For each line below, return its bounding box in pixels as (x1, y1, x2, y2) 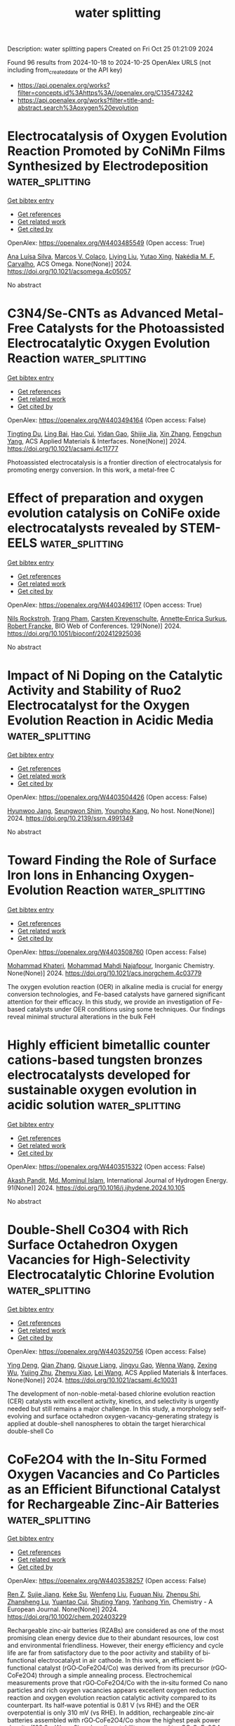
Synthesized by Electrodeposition (7, 158, 209, 174)
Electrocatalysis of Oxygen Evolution (7, 128, 228, 144)
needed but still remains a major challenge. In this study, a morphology (7, 1404, 212, 1413)
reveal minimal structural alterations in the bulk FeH (7, 1012, 156, 1021)
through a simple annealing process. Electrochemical (38, 1671, 192, 1680)
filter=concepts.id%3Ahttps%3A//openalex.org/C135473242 (17, 88, 194, 96)
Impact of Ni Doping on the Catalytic (7, 667, 223, 684)
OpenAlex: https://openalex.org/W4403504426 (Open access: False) (7, 793, 208, 801)
